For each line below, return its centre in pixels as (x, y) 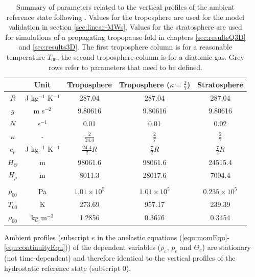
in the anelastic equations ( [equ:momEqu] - (164, 237)
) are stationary (227, 247)
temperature (26, 56)
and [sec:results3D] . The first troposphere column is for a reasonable (125, 47)
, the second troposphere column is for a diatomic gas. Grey (150, 56)
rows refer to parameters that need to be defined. (125, 67)
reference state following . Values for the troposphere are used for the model (125, 17)
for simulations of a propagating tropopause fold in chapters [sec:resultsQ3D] (125, 37)
